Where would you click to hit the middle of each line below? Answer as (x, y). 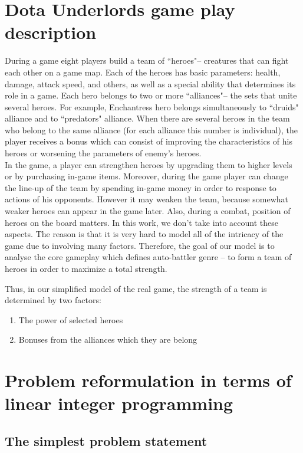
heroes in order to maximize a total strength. (86, 268)
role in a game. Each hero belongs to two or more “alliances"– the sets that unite (151, 95)
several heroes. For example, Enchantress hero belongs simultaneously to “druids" (152, 106)
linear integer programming (119, 403)
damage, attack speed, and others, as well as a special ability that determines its (150, 83)
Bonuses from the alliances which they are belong (108, 339)
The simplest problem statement (106, 440)
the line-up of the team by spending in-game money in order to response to (141, 187)
